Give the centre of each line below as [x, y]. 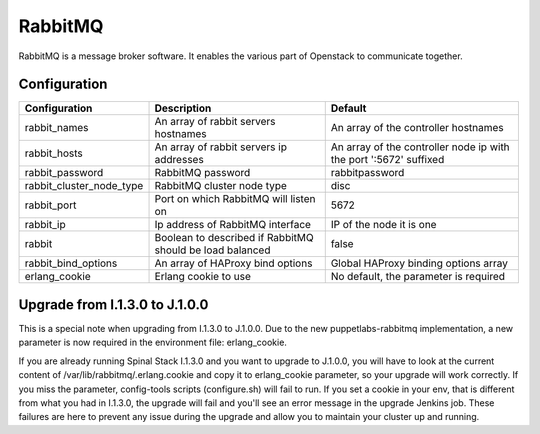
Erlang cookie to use [203, 277]
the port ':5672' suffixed [387, 160]
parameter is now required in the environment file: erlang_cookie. [152, 342]
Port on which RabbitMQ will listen [235, 199]
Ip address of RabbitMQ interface [233, 225]
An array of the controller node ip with [420, 147]
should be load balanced [212, 250]
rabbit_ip [45, 225]
